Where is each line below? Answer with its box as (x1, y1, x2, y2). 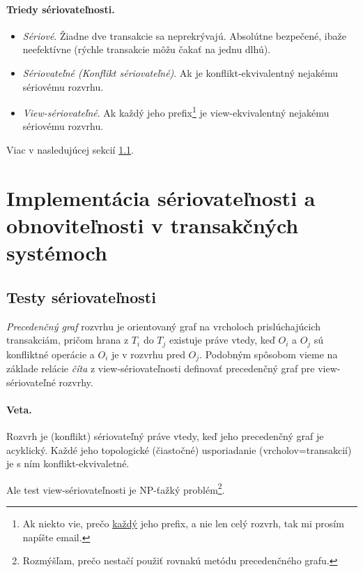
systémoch (6, 238, 107, 267)
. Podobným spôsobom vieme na (199, 346, 338, 361)
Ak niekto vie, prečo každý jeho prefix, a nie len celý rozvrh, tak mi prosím (22, 516, 344, 531)
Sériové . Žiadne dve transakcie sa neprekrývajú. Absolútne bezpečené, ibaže (22, 28, 346, 43)
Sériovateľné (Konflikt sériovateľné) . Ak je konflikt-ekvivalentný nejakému (22, 65, 338, 80)
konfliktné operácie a (6, 346, 95, 361)
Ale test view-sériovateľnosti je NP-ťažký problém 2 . (6, 480, 225, 497)
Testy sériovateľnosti (6, 286, 156, 307)
